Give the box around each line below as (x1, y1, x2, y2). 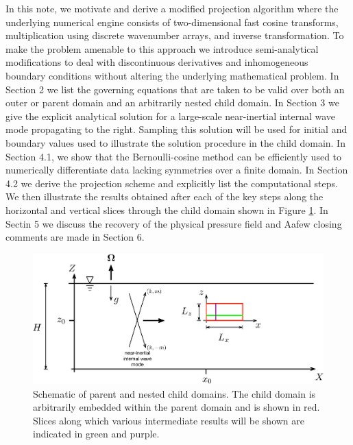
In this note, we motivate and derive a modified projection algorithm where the (5, 1, 339, 15)
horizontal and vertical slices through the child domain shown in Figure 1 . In (5, 202, 328, 217)
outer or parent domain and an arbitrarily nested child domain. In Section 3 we (5, 95, 339, 110)
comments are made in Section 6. (5, 230, 145, 244)
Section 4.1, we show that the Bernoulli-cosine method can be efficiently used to (5, 149, 342, 163)
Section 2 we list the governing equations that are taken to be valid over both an (5, 82, 345, 96)
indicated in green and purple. (33, 426, 160, 441)
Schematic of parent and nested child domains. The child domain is (33, 386, 316, 400)
